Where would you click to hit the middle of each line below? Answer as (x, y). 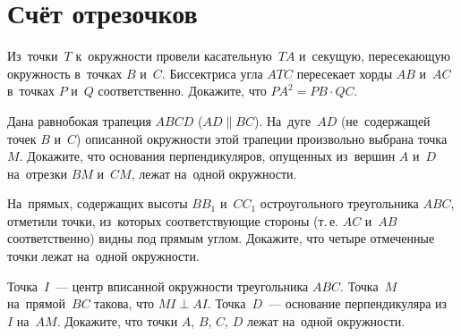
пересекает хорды (345, 73)
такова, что (124, 303)
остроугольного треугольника (339, 203)
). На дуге (282, 120)
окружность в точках (65, 73)
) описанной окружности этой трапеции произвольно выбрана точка (262, 138)
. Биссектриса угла (212, 73)
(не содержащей (385, 120)
